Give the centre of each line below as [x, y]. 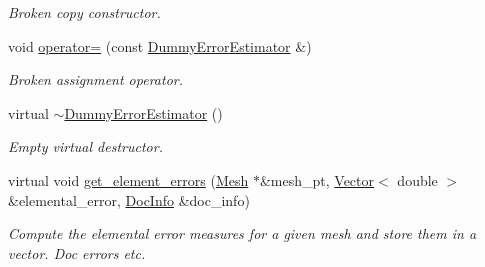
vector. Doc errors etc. [77, 252]
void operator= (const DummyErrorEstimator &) [160, 45]
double [417, 179]
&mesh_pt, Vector [317, 179]
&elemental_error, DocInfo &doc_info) [129, 199]
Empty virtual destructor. [85, 146]
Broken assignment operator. [95, 79]
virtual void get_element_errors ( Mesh [128, 179]
